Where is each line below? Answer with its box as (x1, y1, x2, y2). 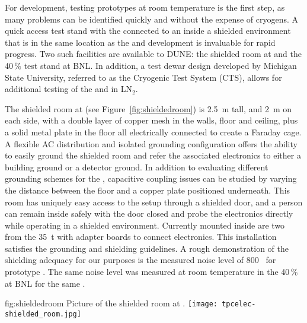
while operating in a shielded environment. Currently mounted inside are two (5, 218, 285, 231)
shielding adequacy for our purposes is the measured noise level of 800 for (5, 254, 276, 266)
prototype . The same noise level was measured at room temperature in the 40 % (5, 265, 298, 278)
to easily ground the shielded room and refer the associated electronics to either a (5, 149, 301, 161)
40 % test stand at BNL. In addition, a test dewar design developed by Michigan (5, 59, 297, 71)
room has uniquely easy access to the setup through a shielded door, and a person (5, 195, 303, 208)
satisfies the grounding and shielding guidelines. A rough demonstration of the (5, 242, 289, 254)
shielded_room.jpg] (5, 309, 81, 318)
